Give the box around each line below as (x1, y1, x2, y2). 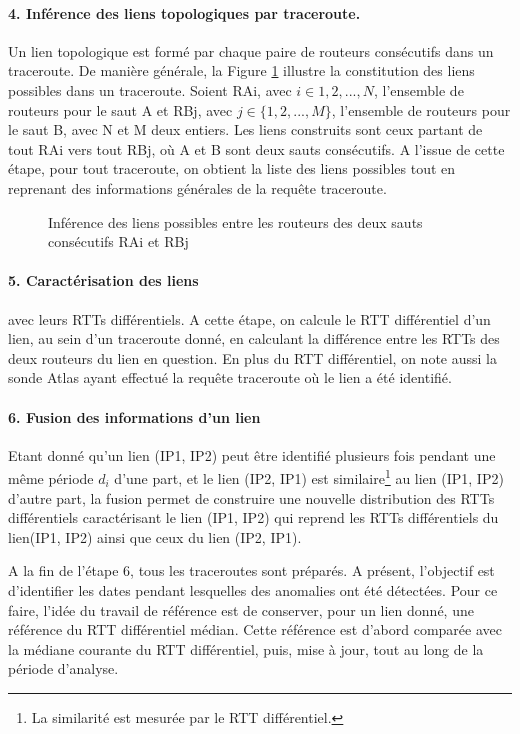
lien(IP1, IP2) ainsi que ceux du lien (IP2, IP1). (8, 526, 302, 547)
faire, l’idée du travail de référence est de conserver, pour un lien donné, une (8, 599, 474, 620)
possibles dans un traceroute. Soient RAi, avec (8, 79, 292, 100)
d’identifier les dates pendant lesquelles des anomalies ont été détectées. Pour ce (8, 579, 498, 600)
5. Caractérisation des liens (8, 270, 199, 291)
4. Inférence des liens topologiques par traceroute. (8, 2, 361, 23)
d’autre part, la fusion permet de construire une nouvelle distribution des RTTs (8, 487, 495, 508)
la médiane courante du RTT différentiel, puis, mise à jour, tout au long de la (8, 638, 484, 659)
